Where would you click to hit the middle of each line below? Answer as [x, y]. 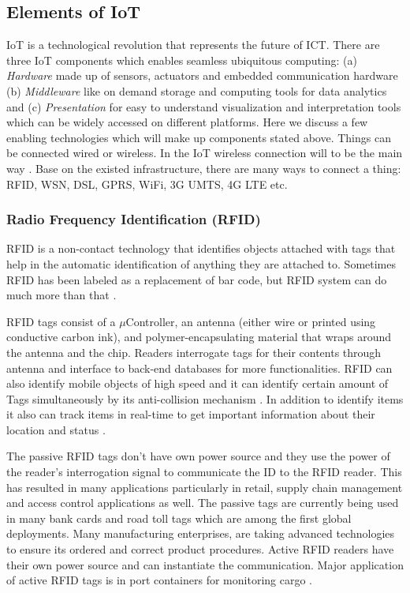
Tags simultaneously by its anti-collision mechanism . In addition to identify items [205, 398]
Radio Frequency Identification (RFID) [134, 219]
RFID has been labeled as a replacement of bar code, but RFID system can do [197, 279]
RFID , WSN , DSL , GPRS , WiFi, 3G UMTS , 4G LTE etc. [147, 184]
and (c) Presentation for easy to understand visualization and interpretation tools [204, 106]
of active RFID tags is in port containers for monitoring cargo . [159, 580]
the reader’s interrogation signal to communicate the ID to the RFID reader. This [204, 472]
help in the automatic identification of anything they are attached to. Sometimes [201, 263]
